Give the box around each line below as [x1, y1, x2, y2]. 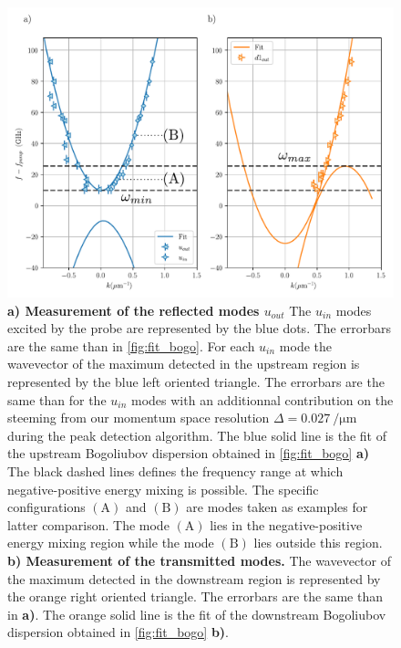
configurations [7, 497, 86, 517]
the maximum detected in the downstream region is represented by [7, 569, 381, 588]
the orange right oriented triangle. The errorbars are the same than [7, 587, 383, 606]
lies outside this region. [253, 533, 383, 552]
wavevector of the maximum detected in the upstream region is [7, 354, 360, 373]
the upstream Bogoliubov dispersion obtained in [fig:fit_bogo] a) [7, 444, 369, 463]
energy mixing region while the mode [7, 533, 214, 552]
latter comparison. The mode [7, 515, 170, 534]
